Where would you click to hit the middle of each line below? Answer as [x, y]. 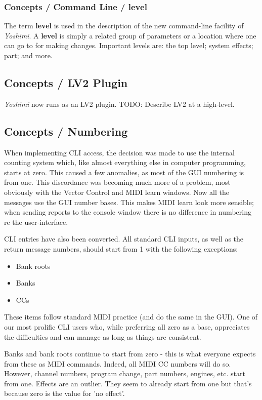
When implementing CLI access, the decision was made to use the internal [119, 152]
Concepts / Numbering [66, 131]
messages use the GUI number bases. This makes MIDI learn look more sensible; [129, 202]
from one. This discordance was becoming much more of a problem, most [117, 182]
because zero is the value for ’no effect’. [64, 393]
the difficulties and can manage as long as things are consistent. [103, 336]
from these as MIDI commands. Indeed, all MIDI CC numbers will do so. [118, 363]
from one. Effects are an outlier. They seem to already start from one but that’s [128, 383]
